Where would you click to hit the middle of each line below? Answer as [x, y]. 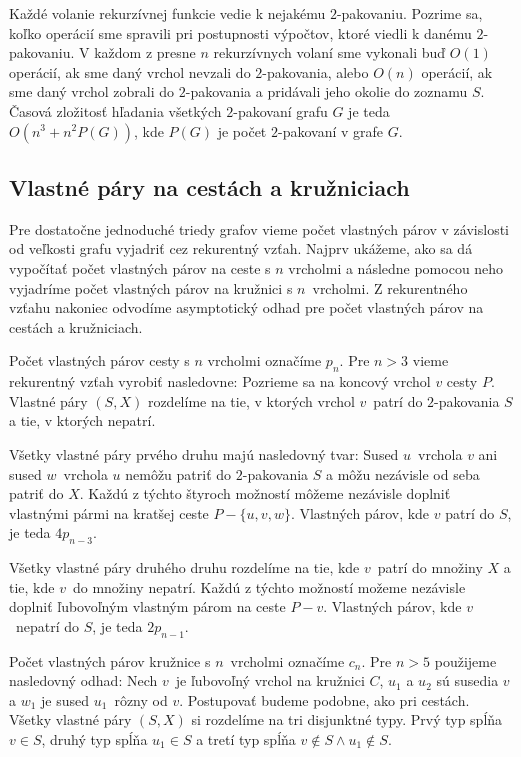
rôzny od [141, 699]
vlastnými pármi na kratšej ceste [109, 512]
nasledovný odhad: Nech [83, 680]
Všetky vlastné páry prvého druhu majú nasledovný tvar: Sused [204, 453]
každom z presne [145, 52]
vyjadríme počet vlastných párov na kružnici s [151, 287]
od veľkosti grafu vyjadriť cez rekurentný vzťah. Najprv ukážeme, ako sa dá [241, 248]
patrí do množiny [430, 567]
